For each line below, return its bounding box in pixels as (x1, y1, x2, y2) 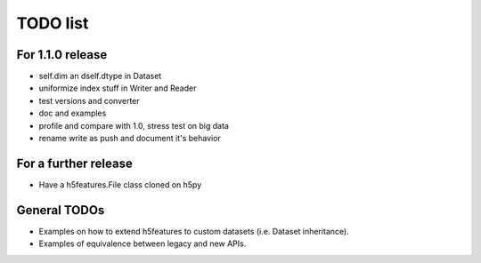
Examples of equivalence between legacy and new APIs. (38, 238, 247, 249)
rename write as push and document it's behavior (38, 133, 222, 144)
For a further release (16, 155, 133, 171)
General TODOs (16, 203, 105, 218)
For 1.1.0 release (16, 47, 108, 62)
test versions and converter (38, 95, 140, 106)
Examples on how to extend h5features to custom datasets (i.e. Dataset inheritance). (38, 226, 349, 236)
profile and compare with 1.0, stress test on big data (38, 120, 229, 131)
